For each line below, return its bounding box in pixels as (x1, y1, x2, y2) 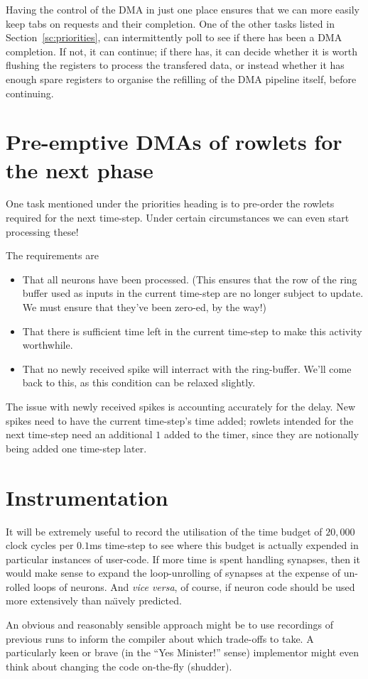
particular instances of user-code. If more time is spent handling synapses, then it (6, 551, 360, 566)
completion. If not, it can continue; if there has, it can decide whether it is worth (6, 43, 357, 58)
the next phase (6, 155, 153, 184)
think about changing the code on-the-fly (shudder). (6, 658, 232, 673)
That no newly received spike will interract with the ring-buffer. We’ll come (22, 361, 352, 376)
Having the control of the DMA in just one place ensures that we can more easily (6, 2, 359, 16)
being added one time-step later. (6, 440, 147, 455)
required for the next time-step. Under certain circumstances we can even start (6, 210, 350, 225)
